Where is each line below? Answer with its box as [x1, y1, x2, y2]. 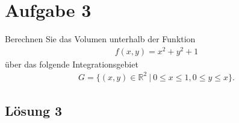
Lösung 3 [5, 101, 63, 120]
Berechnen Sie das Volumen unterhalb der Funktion [5, 33, 196, 45]
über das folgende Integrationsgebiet [5, 57, 138, 70]
